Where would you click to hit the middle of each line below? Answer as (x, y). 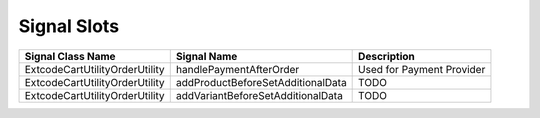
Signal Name (206, 56)
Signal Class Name (70, 56)
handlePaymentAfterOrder (237, 69)
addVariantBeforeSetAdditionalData (259, 95)
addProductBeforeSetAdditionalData (261, 82)
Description (386, 56)
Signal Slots (69, 26)
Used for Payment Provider (422, 69)
